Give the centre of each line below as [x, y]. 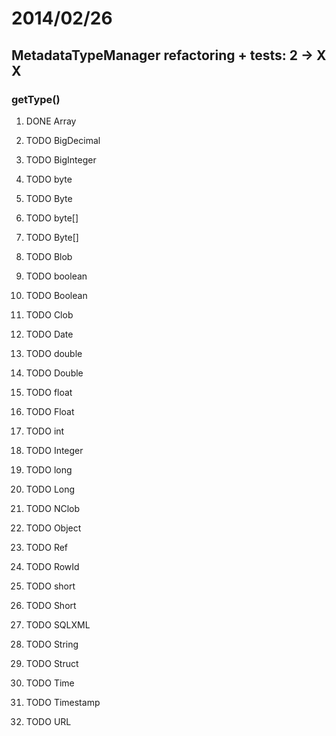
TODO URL [48, 721]
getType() [36, 99]
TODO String [52, 644]
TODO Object [53, 528]
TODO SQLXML [58, 624]
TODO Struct [52, 663]
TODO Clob [49, 314]
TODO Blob [49, 256]
